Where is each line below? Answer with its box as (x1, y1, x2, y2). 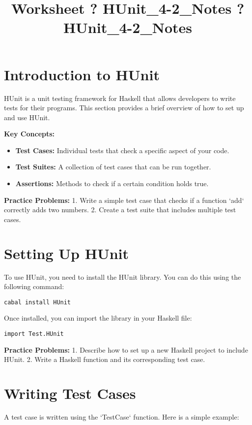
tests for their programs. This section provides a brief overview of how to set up (4, 102, 244, 113)
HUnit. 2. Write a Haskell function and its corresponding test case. (4, 354, 205, 364)
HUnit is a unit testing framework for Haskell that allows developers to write (4, 93, 236, 103)
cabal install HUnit (4, 298, 71, 306)
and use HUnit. (4, 112, 50, 122)
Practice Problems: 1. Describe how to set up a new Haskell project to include (4, 344, 248, 355)
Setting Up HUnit (4, 243, 129, 263)
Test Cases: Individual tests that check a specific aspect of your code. (15, 145, 229, 155)
